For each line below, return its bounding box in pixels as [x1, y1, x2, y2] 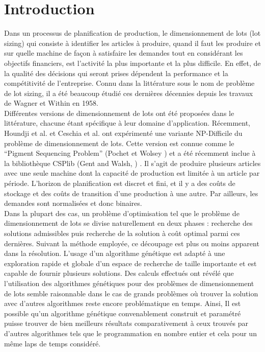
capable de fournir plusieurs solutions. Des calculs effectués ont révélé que [4, 268, 234, 278]
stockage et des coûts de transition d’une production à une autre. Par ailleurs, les [4, 187, 258, 198]
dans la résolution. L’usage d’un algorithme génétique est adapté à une [4, 248, 225, 259]
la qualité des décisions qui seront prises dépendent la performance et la [4, 67, 228, 78]
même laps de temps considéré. [4, 338, 101, 348]
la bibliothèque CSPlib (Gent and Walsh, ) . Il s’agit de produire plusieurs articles [4, 157, 261, 168]
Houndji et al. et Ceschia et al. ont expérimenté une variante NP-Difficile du [4, 128, 243, 138]
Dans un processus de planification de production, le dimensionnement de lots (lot [4, 28, 261, 38]
